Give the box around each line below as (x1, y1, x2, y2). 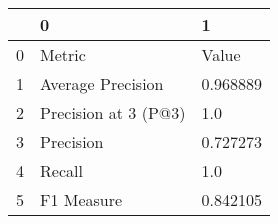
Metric (40, 43, 86, 66)
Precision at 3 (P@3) (40, 101, 186, 124)
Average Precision (40, 72, 164, 95)
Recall (40, 159, 83, 182)
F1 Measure (40, 188, 123, 211)
